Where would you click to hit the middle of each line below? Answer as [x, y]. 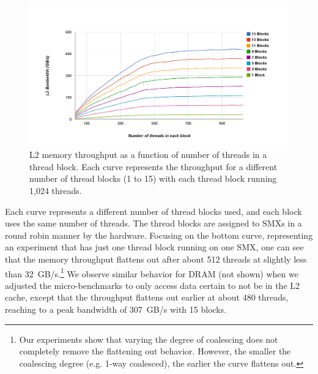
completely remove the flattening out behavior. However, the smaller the [155, 351]
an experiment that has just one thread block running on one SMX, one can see [154, 247]
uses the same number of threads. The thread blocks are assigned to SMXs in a [153, 223]
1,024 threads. [56, 190]
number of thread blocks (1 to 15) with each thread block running [153, 178]
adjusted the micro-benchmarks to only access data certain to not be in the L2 [153, 285]
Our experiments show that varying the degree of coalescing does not [149, 339]
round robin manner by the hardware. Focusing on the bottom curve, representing [159, 235]
